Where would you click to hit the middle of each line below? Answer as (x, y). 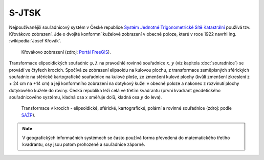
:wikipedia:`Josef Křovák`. (35, 41)
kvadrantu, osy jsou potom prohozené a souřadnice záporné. (84, 144)
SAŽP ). (28, 115)
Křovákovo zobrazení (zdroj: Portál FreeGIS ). (66, 52)
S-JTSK (25, 13)
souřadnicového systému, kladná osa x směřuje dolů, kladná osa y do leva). (86, 97)
